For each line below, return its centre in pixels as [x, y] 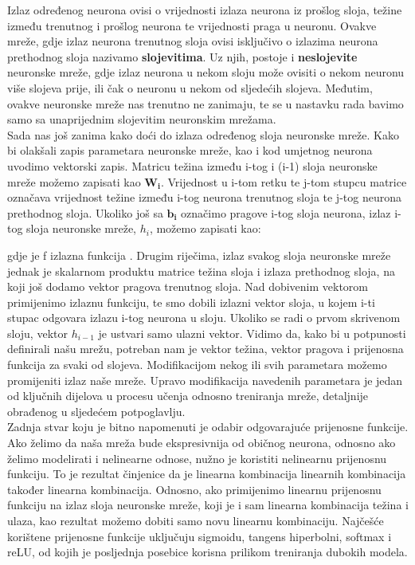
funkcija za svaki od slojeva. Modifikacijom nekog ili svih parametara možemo [197, 365]
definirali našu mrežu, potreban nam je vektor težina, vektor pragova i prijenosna [206, 349]
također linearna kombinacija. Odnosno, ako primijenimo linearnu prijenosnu [194, 489]
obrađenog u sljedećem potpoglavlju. [96, 411]
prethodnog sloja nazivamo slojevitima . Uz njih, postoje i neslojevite [182, 56]
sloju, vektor [37, 333]
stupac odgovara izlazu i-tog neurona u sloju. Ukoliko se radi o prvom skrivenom [204, 318]
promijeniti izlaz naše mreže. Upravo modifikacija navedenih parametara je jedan [205, 380]
